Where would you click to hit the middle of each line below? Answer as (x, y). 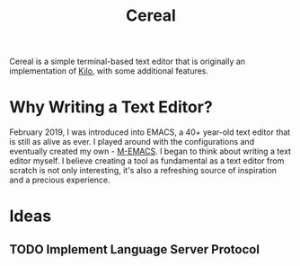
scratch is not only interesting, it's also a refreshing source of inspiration (143, 171)
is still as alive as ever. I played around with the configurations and (132, 142)
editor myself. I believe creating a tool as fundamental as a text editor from (147, 161)
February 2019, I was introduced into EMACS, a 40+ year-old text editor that (150, 132)
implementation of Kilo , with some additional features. (109, 71)
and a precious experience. (60, 180)
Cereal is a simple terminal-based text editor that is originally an (127, 62)
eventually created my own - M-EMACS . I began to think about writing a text (150, 151)
